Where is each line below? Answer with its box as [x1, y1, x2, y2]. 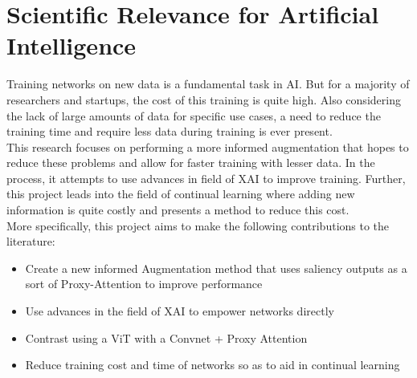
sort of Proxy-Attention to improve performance [25, 275, 263, 292]
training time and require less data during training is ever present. [6, 123, 333, 140]
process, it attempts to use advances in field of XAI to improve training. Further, [6, 169, 406, 186]
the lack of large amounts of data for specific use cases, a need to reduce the [6, 107, 381, 124]
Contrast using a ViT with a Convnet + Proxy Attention [25, 329, 308, 346]
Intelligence [6, 29, 137, 62]
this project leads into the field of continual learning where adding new [6, 185, 355, 202]
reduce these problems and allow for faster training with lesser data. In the [6, 154, 375, 171]
